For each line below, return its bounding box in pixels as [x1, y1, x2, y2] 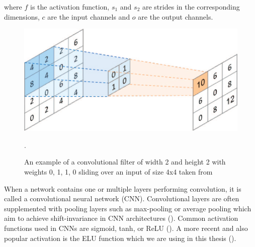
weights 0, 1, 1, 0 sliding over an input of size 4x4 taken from [24, 167, 213, 177]
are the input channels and [47, 11, 130, 22]
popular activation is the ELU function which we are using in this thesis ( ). [4, 232, 236, 243]
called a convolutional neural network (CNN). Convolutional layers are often [4, 193, 239, 204]
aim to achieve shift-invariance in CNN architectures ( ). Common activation [4, 213, 238, 223]
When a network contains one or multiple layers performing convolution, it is [4, 183, 241, 194]
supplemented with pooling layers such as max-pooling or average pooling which [4, 203, 251, 213]
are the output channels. [138, 11, 213, 22]
